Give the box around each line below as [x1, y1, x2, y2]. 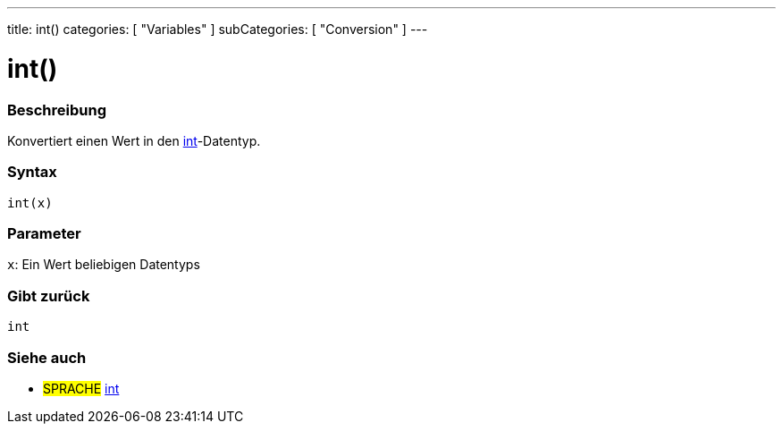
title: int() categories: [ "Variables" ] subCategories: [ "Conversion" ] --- [7, 21, 428, 37]
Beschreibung [7, 100, 107, 119]
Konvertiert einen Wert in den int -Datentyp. [7, 132, 261, 148]
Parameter [7, 224, 81, 242]
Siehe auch [7, 348, 87, 367]
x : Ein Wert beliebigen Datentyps [7, 257, 200, 273]
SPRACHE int [43, 380, 120, 396]
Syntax [7, 163, 57, 182]
